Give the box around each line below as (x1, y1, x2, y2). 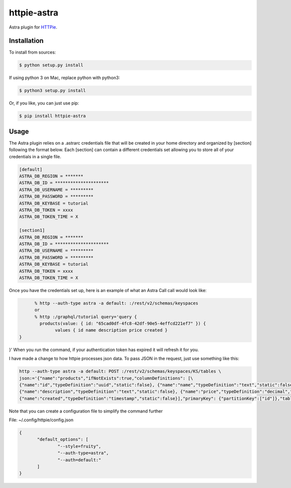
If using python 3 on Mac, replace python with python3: (9, 75, 120, 81)
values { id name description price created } (55, 327, 168, 333)
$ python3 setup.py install (19, 88, 86, 93)
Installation (9, 37, 44, 45)
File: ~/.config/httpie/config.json (9, 417, 74, 423)
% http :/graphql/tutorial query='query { (34, 314, 137, 320)
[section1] (19, 228, 45, 233)
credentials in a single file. (9, 153, 62, 159)
